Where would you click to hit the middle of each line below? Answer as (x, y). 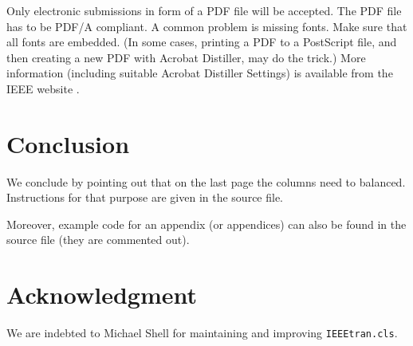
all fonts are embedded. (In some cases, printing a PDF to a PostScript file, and (202, 42)
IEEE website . (43, 88)
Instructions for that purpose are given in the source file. (145, 197)
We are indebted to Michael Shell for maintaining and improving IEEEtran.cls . (202, 333)
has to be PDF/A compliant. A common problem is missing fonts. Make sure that (207, 26)
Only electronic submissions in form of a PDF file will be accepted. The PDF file (204, 10)
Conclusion (68, 143)
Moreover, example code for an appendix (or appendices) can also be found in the (206, 224)
